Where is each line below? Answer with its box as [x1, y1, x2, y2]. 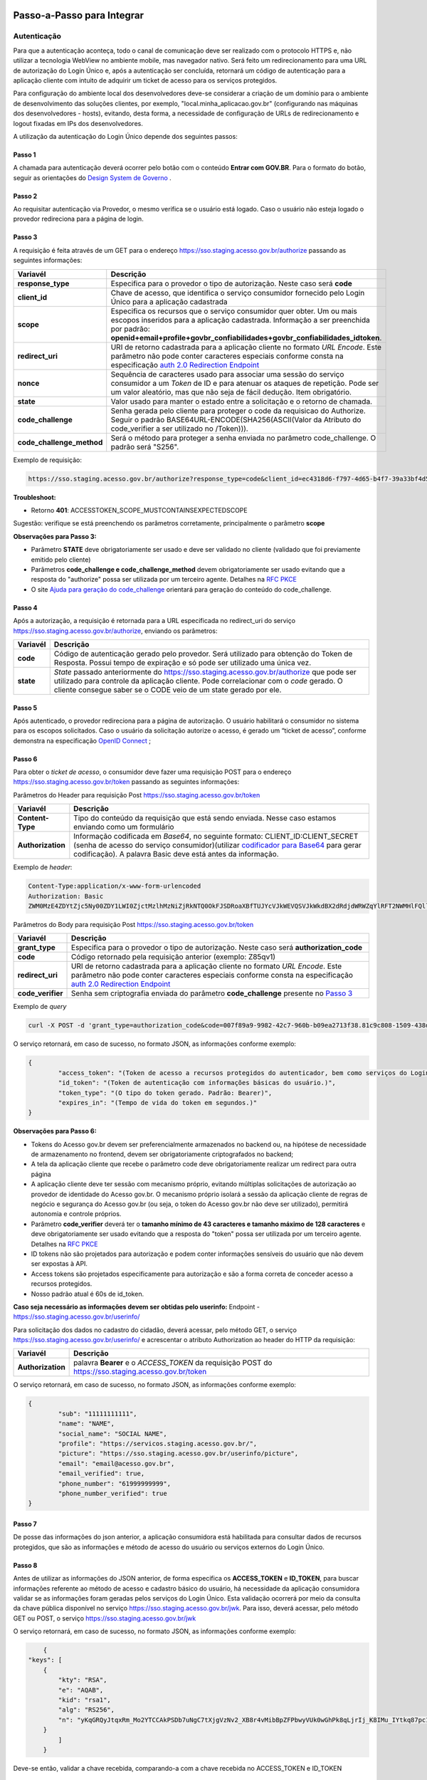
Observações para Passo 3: [13, 532, 97, 540]
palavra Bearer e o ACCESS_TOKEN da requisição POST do [73, 1358, 273, 1368]
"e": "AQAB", [58, 1686, 104, 1694]
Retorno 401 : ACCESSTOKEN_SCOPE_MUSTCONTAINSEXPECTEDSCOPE [31, 506, 248, 514]
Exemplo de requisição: [13, 456, 82, 464]
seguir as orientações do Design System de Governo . [13, 173, 172, 182]
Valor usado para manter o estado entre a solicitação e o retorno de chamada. [110, 396, 373, 406]
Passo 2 [13, 192, 38, 200]
